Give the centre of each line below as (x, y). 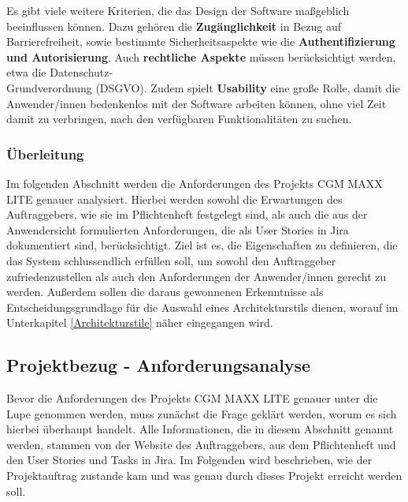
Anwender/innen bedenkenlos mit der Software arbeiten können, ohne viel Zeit (197, 103)
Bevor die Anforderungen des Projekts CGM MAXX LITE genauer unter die (192, 398)
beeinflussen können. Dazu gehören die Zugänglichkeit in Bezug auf (174, 26)
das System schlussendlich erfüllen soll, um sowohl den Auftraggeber (171, 260)
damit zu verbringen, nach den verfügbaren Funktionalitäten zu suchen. (179, 119)
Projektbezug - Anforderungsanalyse (159, 365)
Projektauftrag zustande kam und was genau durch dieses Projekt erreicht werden (204, 476)
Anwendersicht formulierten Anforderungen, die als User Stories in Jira (178, 229)
